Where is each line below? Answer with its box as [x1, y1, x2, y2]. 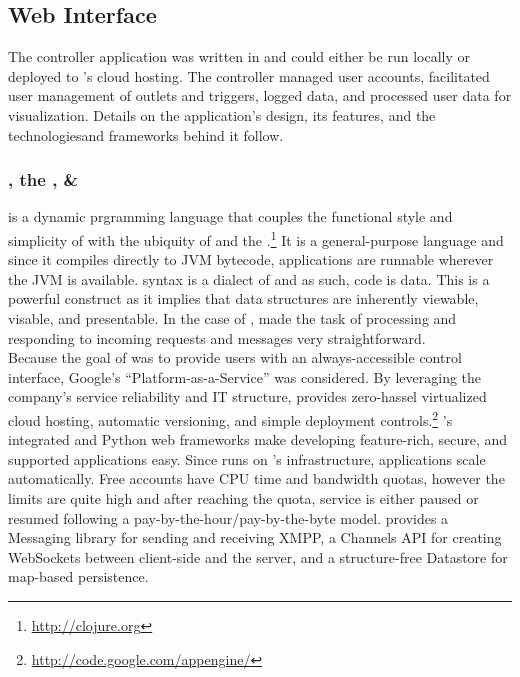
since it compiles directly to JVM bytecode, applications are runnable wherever [8, 249, 494, 270]
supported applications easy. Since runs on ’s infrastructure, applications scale [8, 448, 486, 469]
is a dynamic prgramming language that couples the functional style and [8, 206, 453, 227]
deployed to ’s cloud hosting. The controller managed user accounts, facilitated [8, 65, 490, 86]
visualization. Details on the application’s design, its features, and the [8, 104, 436, 125]
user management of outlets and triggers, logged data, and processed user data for [8, 85, 512, 106]
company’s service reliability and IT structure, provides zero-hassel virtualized [8, 386, 487, 407]
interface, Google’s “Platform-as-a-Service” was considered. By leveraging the [8, 366, 482, 387]
